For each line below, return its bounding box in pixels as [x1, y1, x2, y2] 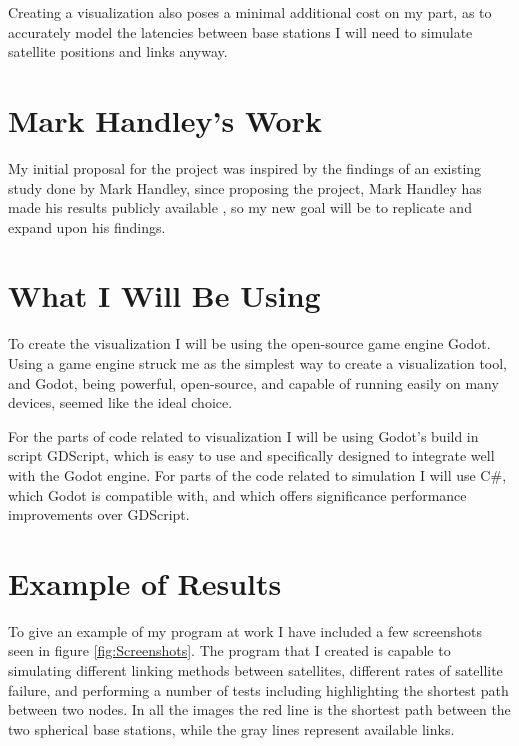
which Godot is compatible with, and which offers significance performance [8, 484, 467, 505]
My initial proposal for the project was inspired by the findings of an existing [8, 157, 482, 178]
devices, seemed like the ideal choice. [8, 392, 233, 413]
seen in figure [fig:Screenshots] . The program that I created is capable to [8, 640, 451, 661]
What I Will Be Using [8, 275, 321, 316]
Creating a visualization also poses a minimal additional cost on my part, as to [8, 2, 492, 22]
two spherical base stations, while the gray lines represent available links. [8, 718, 455, 739]
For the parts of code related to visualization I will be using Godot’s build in [8, 425, 479, 446]
